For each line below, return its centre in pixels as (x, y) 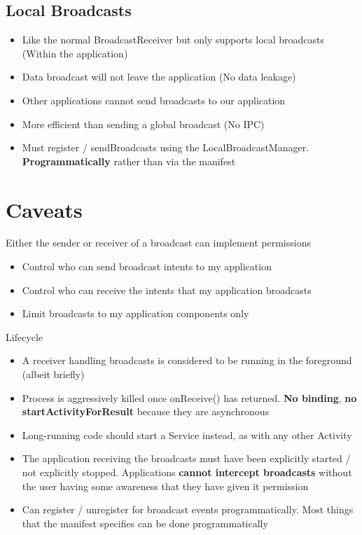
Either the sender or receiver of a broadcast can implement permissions (158, 243)
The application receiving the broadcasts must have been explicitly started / (186, 458)
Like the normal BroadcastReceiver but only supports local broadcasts (173, 40)
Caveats (44, 209)
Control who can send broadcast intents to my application (147, 266)
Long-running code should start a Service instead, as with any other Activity (187, 435)
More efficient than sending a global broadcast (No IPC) (143, 124)
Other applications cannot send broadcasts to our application (154, 100)
